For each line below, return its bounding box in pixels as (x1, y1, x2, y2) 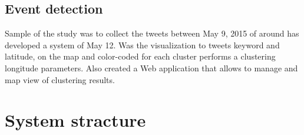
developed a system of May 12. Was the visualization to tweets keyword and (5, 38, 280, 51)
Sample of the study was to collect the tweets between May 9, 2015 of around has (5, 27, 299, 39)
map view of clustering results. (5, 73, 115, 85)
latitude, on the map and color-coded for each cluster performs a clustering (5, 50, 276, 62)
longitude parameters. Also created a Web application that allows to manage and (5, 61, 298, 74)
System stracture (5, 108, 146, 132)
